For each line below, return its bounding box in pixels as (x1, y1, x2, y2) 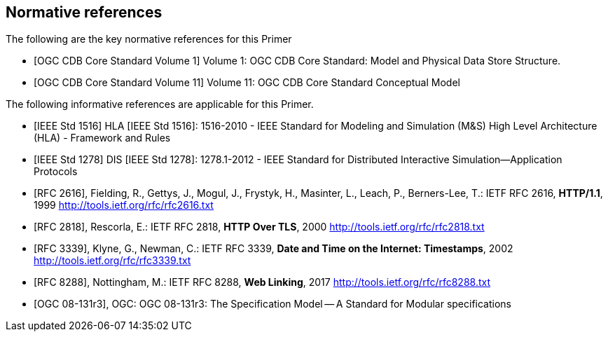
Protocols (34, 165, 78, 178)
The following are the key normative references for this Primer (6, 33, 292, 46)
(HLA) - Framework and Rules (34, 132, 171, 144)
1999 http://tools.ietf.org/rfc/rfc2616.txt (34, 199, 214, 212)
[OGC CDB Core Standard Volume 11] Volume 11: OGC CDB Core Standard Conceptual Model (34, 76, 460, 89)
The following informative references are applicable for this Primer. (6, 98, 314, 111)
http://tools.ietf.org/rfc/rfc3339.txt (34, 254, 191, 267)
